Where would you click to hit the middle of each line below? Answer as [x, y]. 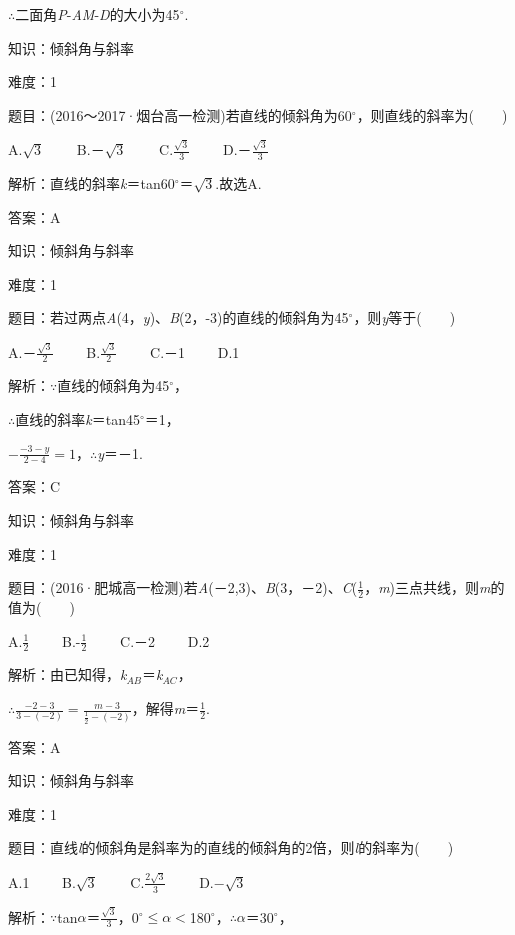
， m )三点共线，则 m [427, 587]
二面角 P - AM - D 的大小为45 [97, 14]
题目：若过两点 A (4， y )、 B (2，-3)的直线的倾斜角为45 [178, 317]
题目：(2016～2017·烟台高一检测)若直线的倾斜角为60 [180, 114]
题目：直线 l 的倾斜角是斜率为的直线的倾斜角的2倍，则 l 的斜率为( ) [231, 847]
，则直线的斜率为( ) [432, 114]
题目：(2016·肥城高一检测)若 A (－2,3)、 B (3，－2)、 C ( [183, 587]
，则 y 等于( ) [404, 317]
